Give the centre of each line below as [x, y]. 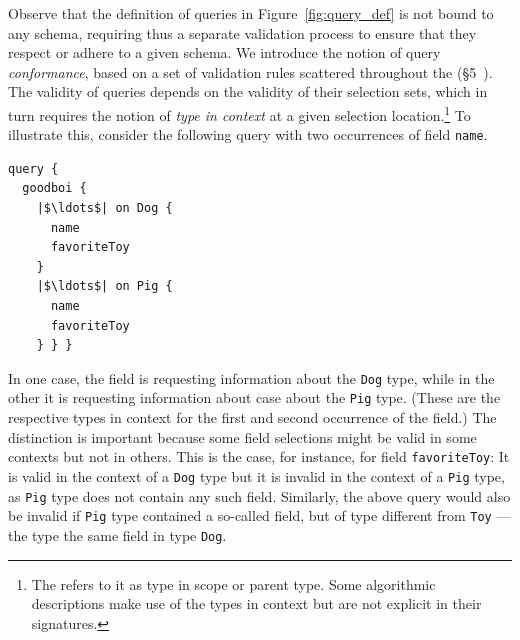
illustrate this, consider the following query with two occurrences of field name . [248, 134]
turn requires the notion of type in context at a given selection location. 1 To [239, 113]
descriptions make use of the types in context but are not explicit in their [256, 603]
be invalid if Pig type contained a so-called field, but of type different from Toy [250, 515]
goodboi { [54, 188]
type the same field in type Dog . [129, 534]
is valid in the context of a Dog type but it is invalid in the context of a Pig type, [256, 475]
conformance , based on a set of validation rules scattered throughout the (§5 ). [250, 71]
